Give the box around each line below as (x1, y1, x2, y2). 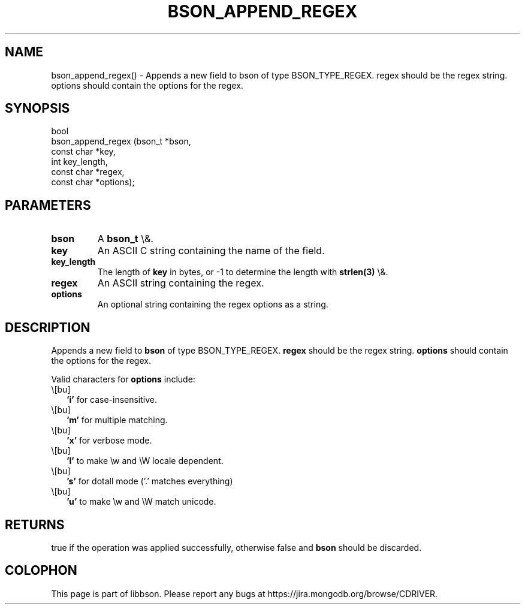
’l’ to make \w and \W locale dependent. (67, 456, 224, 466)
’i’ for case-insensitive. (67, 394, 158, 405)
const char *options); (51, 177, 135, 188)
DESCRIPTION (5, 319, 90, 335)
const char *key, (51, 146, 116, 157)
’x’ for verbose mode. (67, 435, 152, 446)
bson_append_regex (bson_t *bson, (51, 136, 191, 147)
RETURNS (5, 517, 65, 532)
